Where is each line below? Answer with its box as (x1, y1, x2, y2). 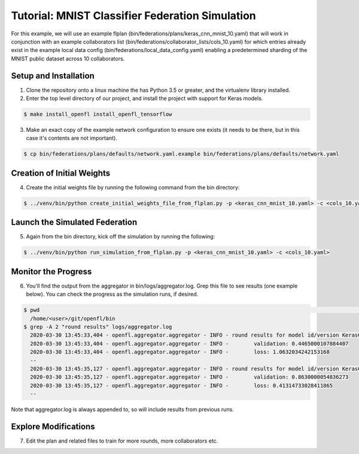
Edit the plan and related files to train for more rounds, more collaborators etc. (26, 437, 218, 444)
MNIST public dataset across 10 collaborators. (11, 55, 125, 62)
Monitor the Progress (11, 267, 92, 277)
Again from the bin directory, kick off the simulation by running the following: (26, 233, 215, 240)
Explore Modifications (11, 421, 95, 431)
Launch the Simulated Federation (11, 217, 138, 228)
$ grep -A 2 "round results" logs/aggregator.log (23, 323, 172, 330)
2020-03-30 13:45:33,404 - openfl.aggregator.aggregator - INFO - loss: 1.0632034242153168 (30, 349, 330, 356)
